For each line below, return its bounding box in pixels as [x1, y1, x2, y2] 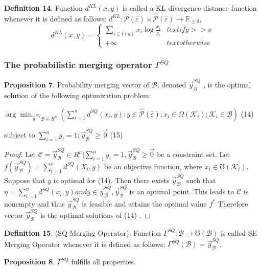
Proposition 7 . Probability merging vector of [4, 79, 150, 90]
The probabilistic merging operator [4, 58, 152, 71]
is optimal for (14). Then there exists [53, 174, 170, 185]
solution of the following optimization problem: [4, 89, 151, 100]
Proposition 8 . [4, 256, 55, 267]
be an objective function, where [104, 161, 203, 171]
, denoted [157, 79, 186, 90]
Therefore [218, 198, 248, 209]
